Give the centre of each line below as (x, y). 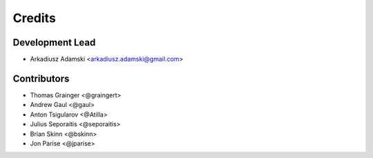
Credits (35, 18)
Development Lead (54, 42)
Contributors (41, 78)
